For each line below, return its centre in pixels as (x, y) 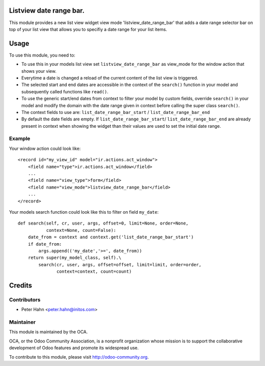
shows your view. (39, 71)
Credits (21, 285)
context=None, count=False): (81, 230)
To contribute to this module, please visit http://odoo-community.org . (79, 357)
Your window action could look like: (45, 148)
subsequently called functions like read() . (65, 91)
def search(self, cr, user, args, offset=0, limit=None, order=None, (103, 223)
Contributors (25, 300)
